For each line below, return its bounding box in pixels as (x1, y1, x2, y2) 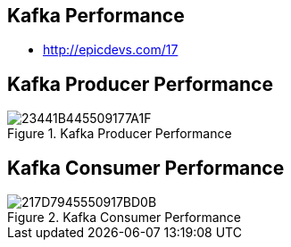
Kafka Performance (7, 4, 185, 27)
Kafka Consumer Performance (7, 156, 285, 179)
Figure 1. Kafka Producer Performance (7, 126, 232, 142)
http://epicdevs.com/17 (43, 42, 179, 58)
